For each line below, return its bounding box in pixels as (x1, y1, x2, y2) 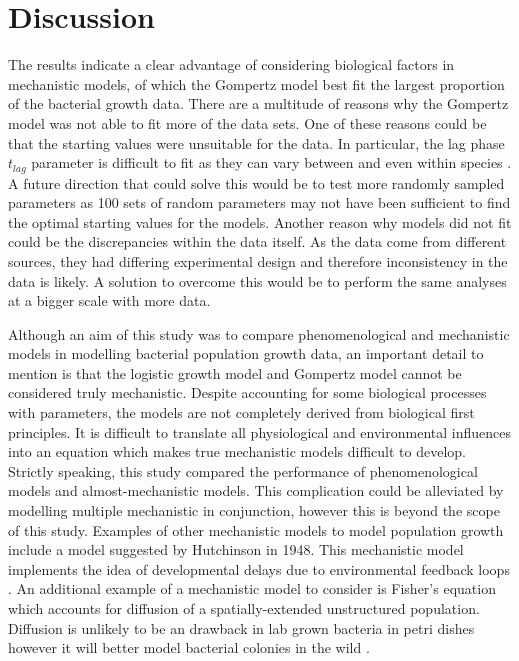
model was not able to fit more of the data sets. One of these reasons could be (8, 112, 487, 133)
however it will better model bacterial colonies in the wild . (8, 637, 370, 658)
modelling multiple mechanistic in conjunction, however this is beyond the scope (8, 500, 500, 521)
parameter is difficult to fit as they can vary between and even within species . (31, 152, 512, 173)
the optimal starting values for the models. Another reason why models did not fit (8, 211, 512, 232)
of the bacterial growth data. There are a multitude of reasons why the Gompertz (8, 93, 509, 114)
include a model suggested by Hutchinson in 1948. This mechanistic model (8, 539, 464, 560)
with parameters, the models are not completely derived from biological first (8, 402, 475, 423)
